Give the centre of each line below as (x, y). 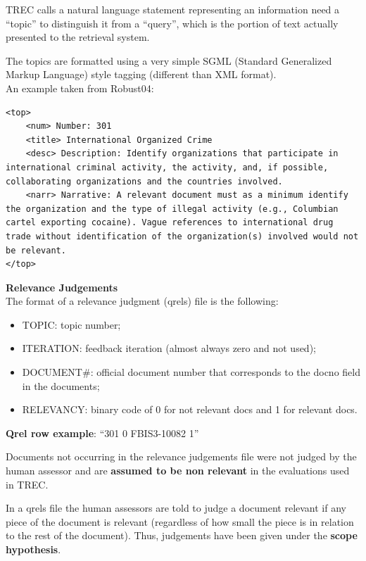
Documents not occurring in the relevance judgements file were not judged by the (181, 456)
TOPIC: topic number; (71, 324)
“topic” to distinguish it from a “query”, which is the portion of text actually (172, 23)
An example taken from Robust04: (80, 88)
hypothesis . (33, 549)
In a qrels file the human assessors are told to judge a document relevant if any (176, 508)
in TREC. (27, 484)
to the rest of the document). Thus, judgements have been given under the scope (182, 535)
